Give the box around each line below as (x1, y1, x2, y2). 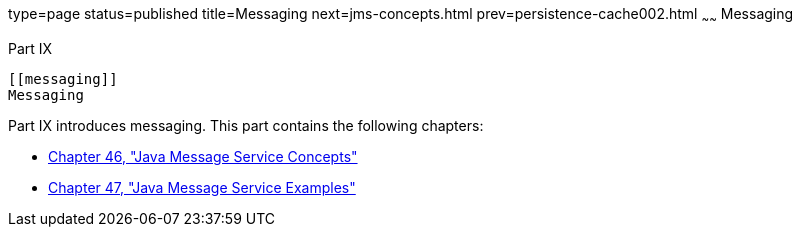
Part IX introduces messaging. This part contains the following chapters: (8, 116, 484, 134)
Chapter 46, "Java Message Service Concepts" (48, 147, 358, 165)
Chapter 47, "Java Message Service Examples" (48, 178, 356, 196)
